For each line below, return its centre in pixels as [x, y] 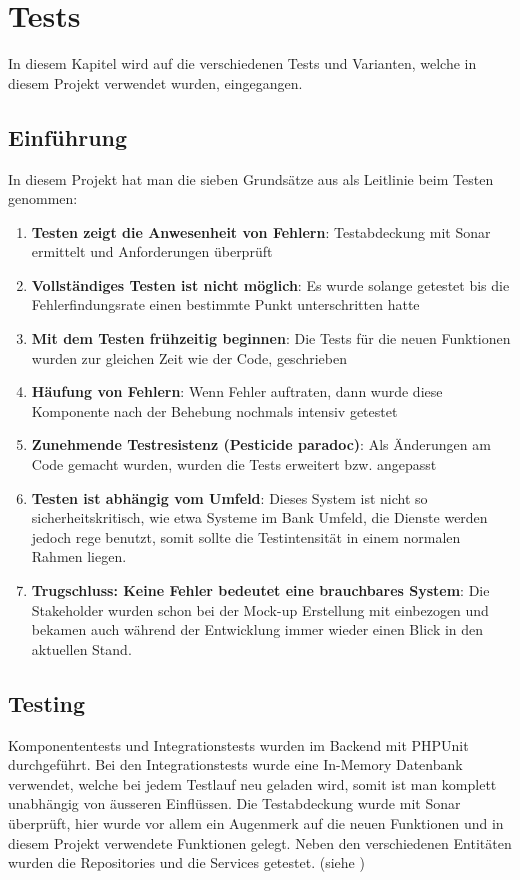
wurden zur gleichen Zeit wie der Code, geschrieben [189, 357]
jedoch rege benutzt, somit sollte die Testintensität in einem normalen [246, 536]
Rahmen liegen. [79, 556]
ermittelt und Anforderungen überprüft [152, 251]
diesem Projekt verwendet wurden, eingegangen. [155, 82]
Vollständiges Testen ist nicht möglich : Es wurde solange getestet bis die [270, 284]
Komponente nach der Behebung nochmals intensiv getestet [214, 410]
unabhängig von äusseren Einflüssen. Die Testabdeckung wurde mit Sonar [234, 803]
